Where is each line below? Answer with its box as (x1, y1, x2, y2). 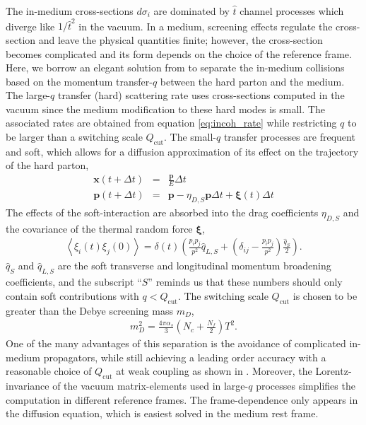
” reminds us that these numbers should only (148, 274, 343, 289)
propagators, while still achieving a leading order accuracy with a (43, 349, 326, 364)
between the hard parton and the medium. (160, 74, 345, 88)
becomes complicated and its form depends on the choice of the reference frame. (6, 46, 352, 61)
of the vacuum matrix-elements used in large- (52, 378, 249, 393)
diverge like (6, 18, 55, 33)
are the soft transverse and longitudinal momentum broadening (57, 258, 331, 273)
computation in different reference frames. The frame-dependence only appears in (6, 392, 358, 407)
